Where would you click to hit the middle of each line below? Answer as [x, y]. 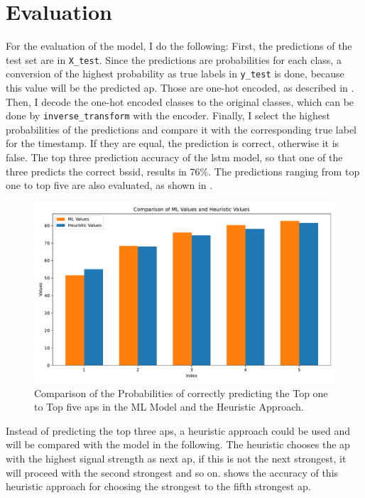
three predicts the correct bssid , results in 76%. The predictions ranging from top [183, 171]
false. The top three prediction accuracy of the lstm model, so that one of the [174, 157]
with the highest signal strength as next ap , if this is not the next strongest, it [176, 459]
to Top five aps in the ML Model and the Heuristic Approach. [169, 407]
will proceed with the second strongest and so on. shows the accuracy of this [172, 472]
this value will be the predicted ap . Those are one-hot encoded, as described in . [180, 88]
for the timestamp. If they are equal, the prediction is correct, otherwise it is [173, 143]
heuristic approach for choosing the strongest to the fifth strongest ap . [158, 486]
